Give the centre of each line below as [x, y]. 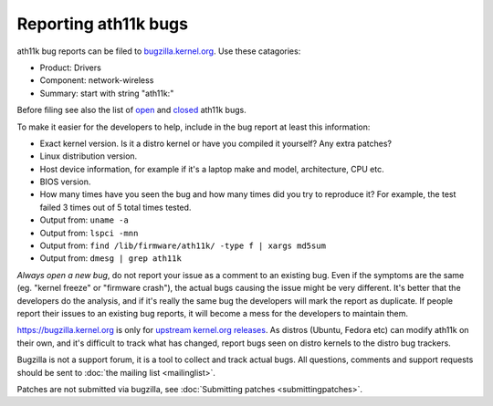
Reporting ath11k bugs [103, 24]
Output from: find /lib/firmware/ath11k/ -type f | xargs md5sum [183, 245]
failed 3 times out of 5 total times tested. [115, 207]
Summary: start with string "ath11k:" [107, 93]
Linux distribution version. [89, 156]
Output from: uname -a [84, 220]
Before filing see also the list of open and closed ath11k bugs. [131, 110]
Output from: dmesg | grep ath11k [110, 258]
